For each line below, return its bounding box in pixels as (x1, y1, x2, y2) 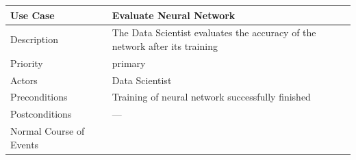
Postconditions (10, 107, 72, 121)
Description (10, 32, 58, 46)
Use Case (10, 8, 55, 22)
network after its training (112, 38, 218, 53)
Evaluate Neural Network (112, 8, 236, 22)
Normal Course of (10, 124, 85, 138)
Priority (10, 55, 43, 70)
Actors (10, 72, 38, 87)
